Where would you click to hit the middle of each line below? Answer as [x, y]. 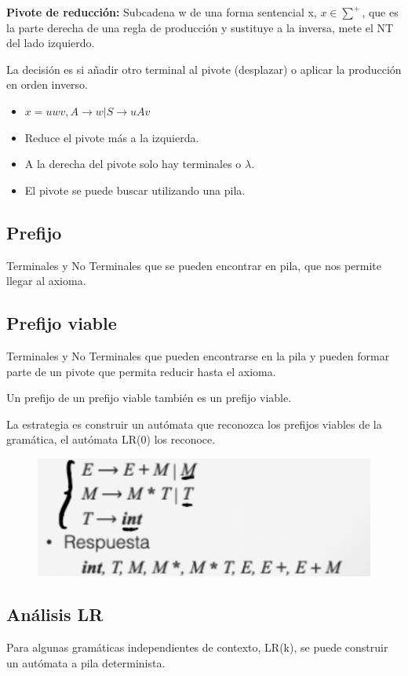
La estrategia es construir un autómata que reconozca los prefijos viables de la [194, 424]
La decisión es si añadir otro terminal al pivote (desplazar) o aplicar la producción [204, 69]
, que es [380, 12]
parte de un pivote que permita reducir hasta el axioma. [141, 371]
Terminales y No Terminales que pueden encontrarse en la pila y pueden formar [198, 355]
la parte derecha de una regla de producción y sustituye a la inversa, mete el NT [200, 27]
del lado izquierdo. [51, 43]
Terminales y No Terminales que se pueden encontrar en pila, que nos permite [194, 265]
